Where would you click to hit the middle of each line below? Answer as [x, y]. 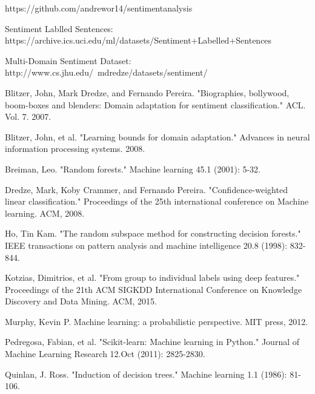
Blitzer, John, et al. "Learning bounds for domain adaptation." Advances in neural [157, 136]
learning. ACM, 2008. [45, 213]
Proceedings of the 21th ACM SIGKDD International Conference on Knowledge [154, 289]
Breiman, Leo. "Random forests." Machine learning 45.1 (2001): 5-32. [133, 169]
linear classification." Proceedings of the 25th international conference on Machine [157, 201]
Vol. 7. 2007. [28, 117]
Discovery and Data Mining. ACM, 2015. [81, 301]
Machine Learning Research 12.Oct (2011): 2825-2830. [105, 354]
